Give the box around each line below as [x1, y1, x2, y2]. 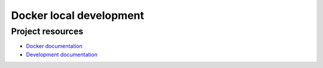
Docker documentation [26, 43, 83, 50]
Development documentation [26, 51, 98, 58]
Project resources [11, 26, 84, 37]
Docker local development [11, 9, 145, 22]
